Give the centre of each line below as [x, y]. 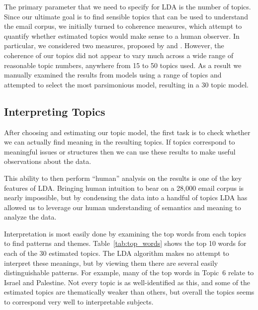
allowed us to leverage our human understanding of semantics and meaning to [123, 207]
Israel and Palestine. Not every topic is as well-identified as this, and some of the [127, 282]
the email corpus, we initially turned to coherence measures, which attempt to [123, 26]
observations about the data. [48, 161]
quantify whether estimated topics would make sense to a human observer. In [122, 36]
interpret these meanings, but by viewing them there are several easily [111, 263]
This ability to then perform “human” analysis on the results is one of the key [123, 178]
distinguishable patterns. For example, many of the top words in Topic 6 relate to [129, 272]
